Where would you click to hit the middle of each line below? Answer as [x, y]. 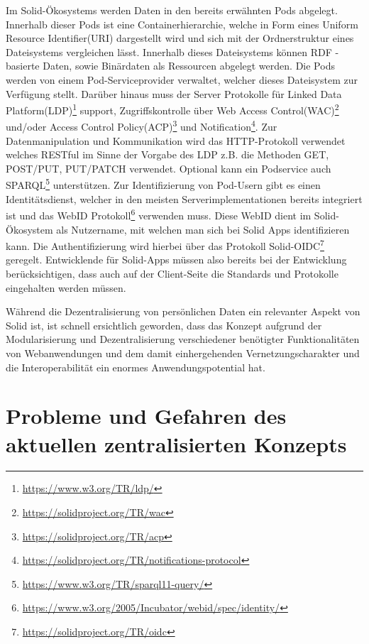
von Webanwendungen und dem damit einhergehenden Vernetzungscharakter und [183, 353]
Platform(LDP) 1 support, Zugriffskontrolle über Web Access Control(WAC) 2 [172, 109]
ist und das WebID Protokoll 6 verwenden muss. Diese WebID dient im [159, 214]
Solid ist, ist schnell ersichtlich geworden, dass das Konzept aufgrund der [164, 325]
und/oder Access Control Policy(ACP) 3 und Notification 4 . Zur [142, 126]
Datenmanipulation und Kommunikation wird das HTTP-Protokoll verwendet [176, 140]
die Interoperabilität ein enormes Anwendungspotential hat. [136, 367]
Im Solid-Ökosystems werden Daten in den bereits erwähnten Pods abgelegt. [172, 10]
